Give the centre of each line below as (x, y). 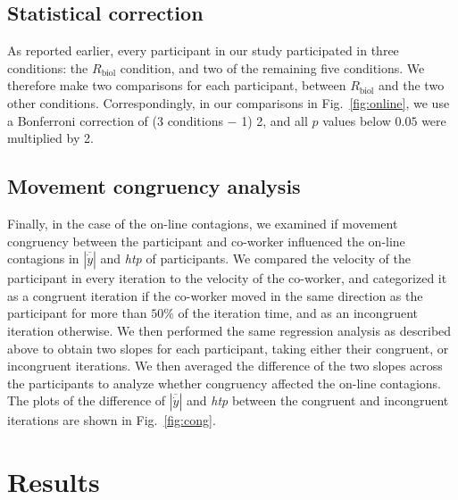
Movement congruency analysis (154, 186)
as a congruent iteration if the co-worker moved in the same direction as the (215, 295)
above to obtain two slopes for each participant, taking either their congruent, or (228, 348)
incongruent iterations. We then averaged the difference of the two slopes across (225, 366)
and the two (412, 85)
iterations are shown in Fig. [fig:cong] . (112, 420)
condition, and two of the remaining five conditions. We (272, 67)
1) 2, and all (275, 120)
